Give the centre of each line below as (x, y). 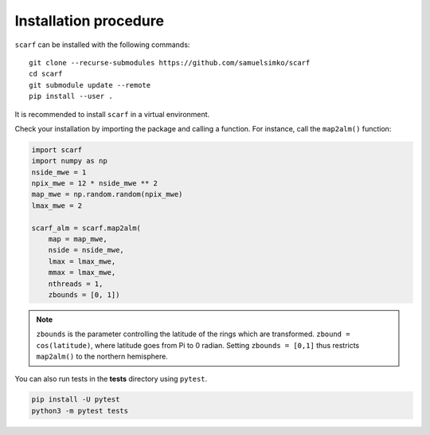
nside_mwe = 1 (59, 172)
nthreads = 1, (76, 284)
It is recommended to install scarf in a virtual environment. (112, 114)
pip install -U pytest (76, 400)
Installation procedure (90, 21)
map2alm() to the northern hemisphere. (102, 357)
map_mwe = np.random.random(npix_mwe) (107, 194)
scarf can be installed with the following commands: (102, 45)
